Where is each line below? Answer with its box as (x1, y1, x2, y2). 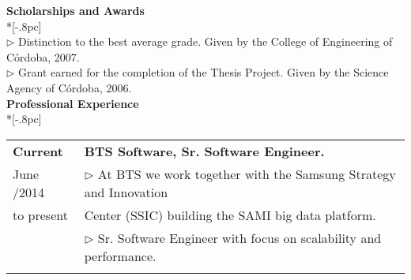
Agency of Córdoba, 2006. (6, 79, 132, 95)
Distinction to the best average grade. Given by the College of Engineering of (18, 33, 393, 50)
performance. (84, 246, 156, 265)
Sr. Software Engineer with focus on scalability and (97, 228, 382, 247)
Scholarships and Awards (6, 2, 145, 18)
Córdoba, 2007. (6, 48, 80, 65)
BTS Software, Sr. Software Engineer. (84, 141, 325, 160)
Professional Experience (6, 95, 139, 111)
